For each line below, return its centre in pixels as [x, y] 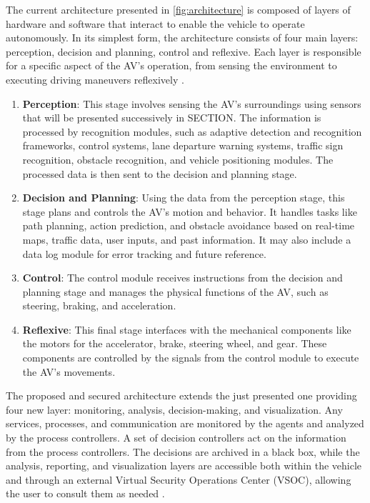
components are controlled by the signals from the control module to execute [191, 358]
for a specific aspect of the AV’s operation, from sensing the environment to [171, 65]
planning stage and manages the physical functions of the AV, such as [175, 291]
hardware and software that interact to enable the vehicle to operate [155, 23]
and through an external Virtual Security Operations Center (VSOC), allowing [179, 479]
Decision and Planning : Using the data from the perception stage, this [184, 198]
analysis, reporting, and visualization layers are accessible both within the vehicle [184, 465]
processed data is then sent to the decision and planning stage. [160, 173]
